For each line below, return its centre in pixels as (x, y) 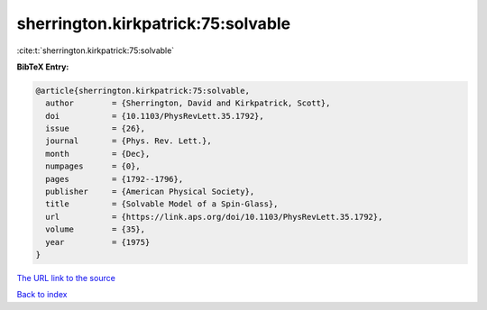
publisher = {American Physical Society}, (150, 192)
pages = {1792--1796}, (115, 179)
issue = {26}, (96, 129)
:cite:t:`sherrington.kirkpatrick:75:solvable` (96, 50)
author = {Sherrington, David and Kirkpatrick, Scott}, (188, 103)
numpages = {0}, (93, 166)
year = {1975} (98, 242)
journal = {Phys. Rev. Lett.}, (129, 141)
